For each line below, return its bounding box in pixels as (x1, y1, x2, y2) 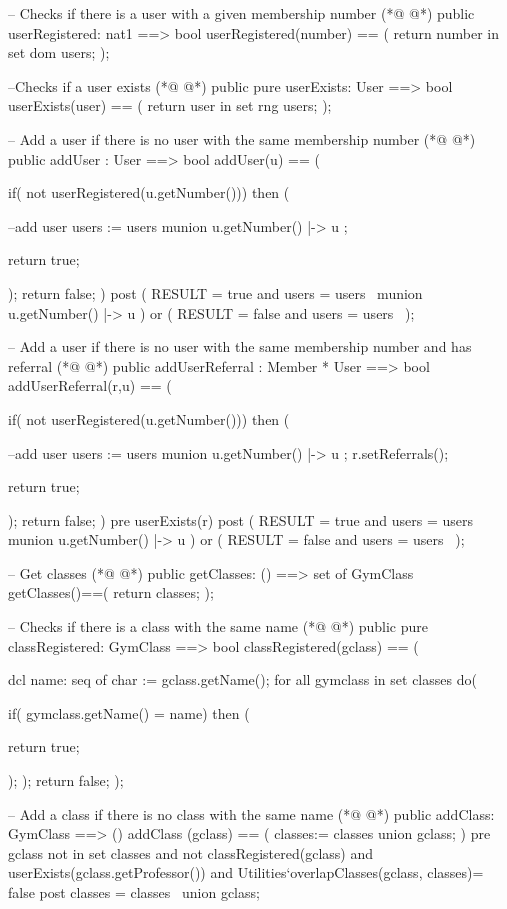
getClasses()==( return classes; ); (8, 582, 214, 603)
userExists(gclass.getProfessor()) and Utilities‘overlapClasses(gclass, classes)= (8, 862, 484, 883)
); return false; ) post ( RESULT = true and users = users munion (8, 282, 423, 303)
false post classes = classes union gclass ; (8, 882, 260, 902)
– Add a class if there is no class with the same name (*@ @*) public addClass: (8, 803, 495, 824)
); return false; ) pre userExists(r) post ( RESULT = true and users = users (8, 509, 473, 530)
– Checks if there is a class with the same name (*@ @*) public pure (8, 616, 429, 637)
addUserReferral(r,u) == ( (8, 375, 172, 396)
